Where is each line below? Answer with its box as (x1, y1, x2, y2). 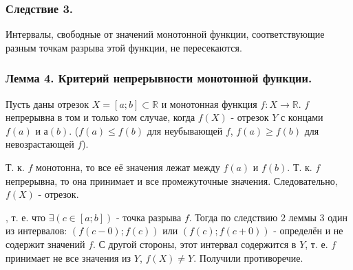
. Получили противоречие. (193, 250, 303, 265)
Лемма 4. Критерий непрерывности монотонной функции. (6, 69, 312, 87)
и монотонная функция (161, 96, 257, 111)
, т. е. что (6, 210, 45, 224)
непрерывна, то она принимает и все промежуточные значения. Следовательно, (6, 173, 338, 188)
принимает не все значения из (6, 250, 131, 265)
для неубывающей (147, 123, 223, 137)
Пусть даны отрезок (6, 96, 89, 111)
